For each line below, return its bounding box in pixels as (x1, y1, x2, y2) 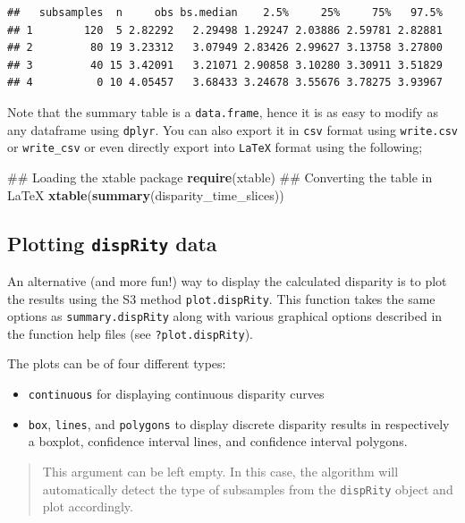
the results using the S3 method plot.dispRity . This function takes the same (7, 289, 435, 308)
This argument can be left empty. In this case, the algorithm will (42, 461, 399, 480)
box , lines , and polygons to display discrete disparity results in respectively (28, 414, 450, 433)
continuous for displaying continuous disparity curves (28, 384, 325, 403)
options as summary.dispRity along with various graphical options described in (7, 307, 443, 325)
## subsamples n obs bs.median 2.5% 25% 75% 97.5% (7, 6, 443, 19)
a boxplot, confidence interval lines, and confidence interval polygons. (28, 432, 408, 451)
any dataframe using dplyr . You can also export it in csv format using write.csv (7, 120, 458, 139)
